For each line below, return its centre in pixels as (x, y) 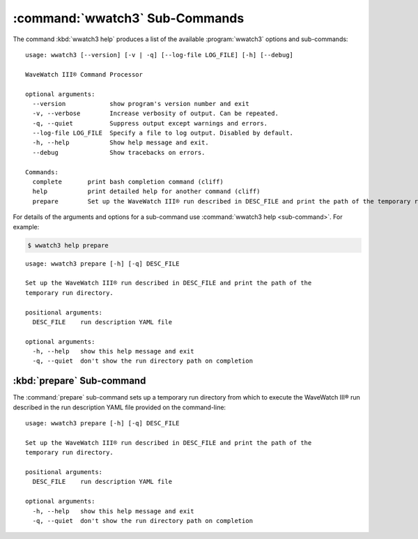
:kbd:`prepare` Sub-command (79, 381)
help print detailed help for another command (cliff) (146, 191)
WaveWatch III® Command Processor (84, 74)
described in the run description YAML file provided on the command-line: (119, 407)
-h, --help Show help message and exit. (121, 143)
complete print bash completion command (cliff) (128, 182)
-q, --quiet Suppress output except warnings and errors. (150, 123)
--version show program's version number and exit (141, 104)
